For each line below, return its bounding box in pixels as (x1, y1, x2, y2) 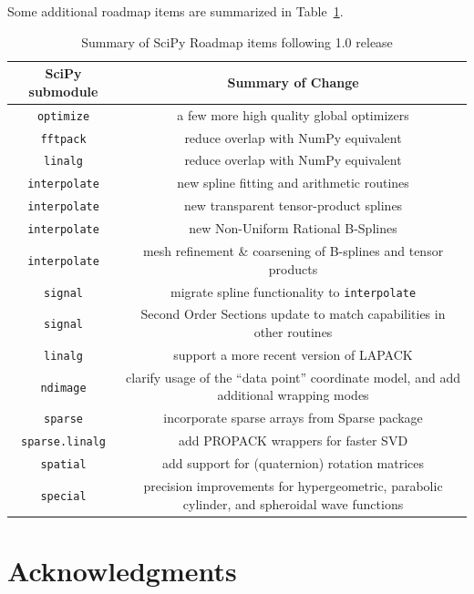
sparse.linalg (20, 435, 107, 449)
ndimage (40, 381, 87, 394)
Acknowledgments (7, 551, 237, 589)
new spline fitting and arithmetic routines (177, 173, 409, 192)
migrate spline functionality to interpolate (170, 282, 417, 301)
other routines (253, 323, 333, 341)
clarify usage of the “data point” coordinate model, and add (126, 367, 460, 386)
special (40, 489, 87, 503)
